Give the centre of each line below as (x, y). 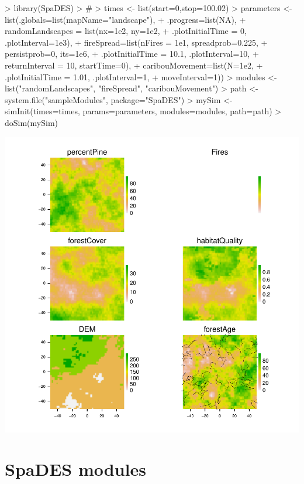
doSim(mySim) (32, 122)
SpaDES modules (75, 469)
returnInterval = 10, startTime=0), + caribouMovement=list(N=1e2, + (134, 65)
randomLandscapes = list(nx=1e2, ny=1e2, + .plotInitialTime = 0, (126, 31)
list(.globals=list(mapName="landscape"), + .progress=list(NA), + (125, 19)
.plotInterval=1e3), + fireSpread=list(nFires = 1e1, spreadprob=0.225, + (136, 42)
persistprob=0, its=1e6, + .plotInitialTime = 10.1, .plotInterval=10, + (132, 54)
